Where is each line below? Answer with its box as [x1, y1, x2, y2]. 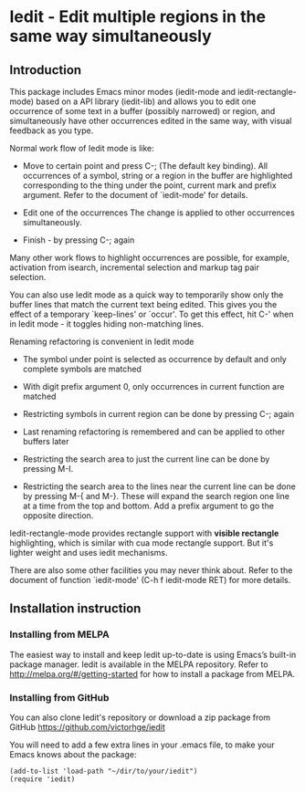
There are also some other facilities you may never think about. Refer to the [9, 565, 293, 576]
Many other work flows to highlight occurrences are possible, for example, [9, 253, 290, 263]
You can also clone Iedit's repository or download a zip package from [9, 712, 271, 723]
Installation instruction [9, 600, 142, 617]
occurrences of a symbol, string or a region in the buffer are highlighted [22, 171, 293, 181]
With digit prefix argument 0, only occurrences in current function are [22, 381, 285, 391]
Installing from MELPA [9, 628, 110, 641]
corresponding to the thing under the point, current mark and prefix [22, 180, 277, 191]
